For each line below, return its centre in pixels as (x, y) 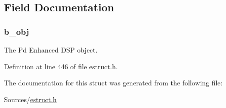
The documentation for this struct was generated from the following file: (113, 83)
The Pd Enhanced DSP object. (51, 50)
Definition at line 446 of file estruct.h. (61, 66)
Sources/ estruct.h (30, 99)
